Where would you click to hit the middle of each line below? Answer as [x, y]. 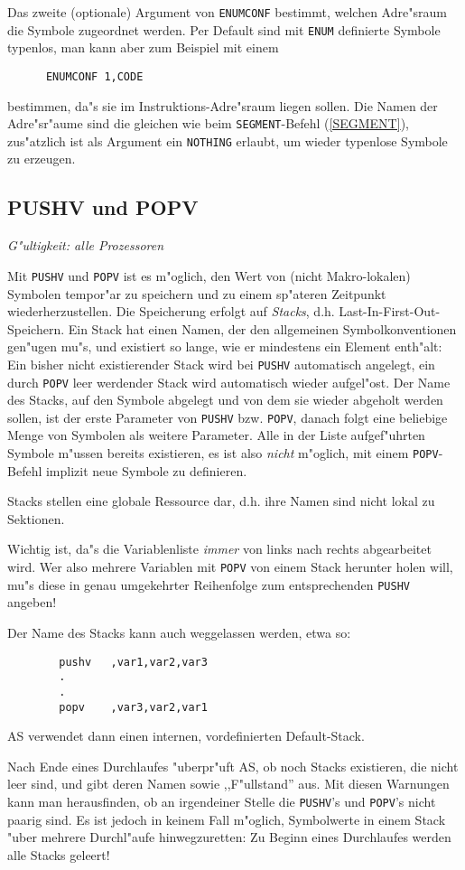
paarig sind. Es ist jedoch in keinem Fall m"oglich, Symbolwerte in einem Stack [227, 819]
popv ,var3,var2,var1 [133, 707]
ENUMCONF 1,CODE [94, 76]
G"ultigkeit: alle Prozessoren [86, 245]
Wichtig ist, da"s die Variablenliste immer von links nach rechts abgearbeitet [219, 549]
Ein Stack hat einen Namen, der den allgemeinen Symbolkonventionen [262, 328]
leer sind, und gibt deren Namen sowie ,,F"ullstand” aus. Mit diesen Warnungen [228, 784]
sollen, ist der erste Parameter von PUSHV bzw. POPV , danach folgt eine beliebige [228, 417]
